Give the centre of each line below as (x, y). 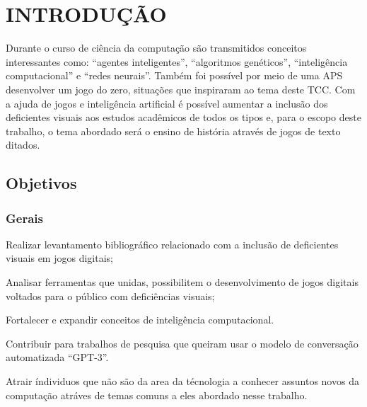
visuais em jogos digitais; (59, 258)
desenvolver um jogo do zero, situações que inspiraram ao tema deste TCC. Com (181, 89)
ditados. (23, 145)
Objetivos (41, 183)
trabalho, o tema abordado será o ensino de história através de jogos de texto (173, 131)
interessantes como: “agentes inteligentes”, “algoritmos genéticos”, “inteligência (177, 61)
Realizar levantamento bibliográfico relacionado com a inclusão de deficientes (172, 244)
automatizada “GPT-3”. (57, 357)
